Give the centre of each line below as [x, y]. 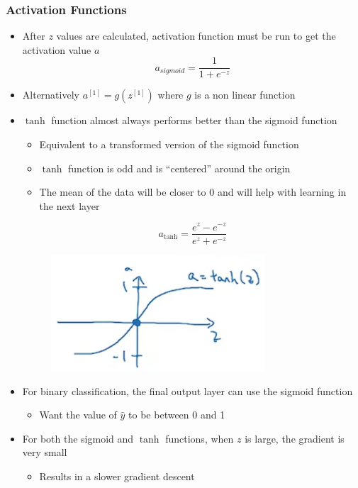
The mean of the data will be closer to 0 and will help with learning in [193, 192]
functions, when [200, 438]
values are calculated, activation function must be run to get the [196, 36]
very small [45, 452]
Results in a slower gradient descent [117, 476]
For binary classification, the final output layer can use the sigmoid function [188, 390]
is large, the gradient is [295, 438]
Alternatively [51, 95]
